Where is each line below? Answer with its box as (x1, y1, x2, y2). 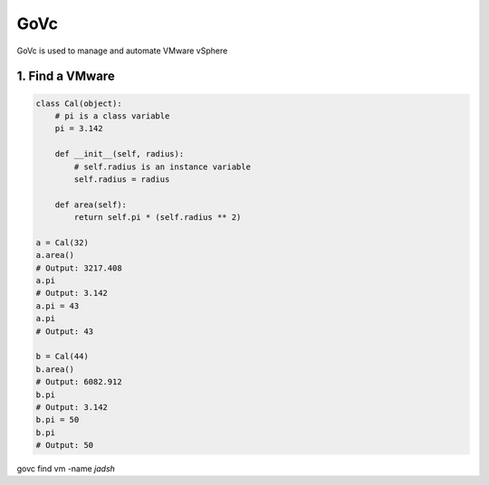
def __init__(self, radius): (54, 149, 185, 159)
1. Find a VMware (16, 69, 115, 84)
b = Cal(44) (35, 351, 90, 362)
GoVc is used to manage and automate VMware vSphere (16, 45, 228, 56)
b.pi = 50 (35, 414, 80, 425)
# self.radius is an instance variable (73, 161, 251, 172)
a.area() (35, 250, 75, 261)
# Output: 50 (35, 440, 94, 451)
